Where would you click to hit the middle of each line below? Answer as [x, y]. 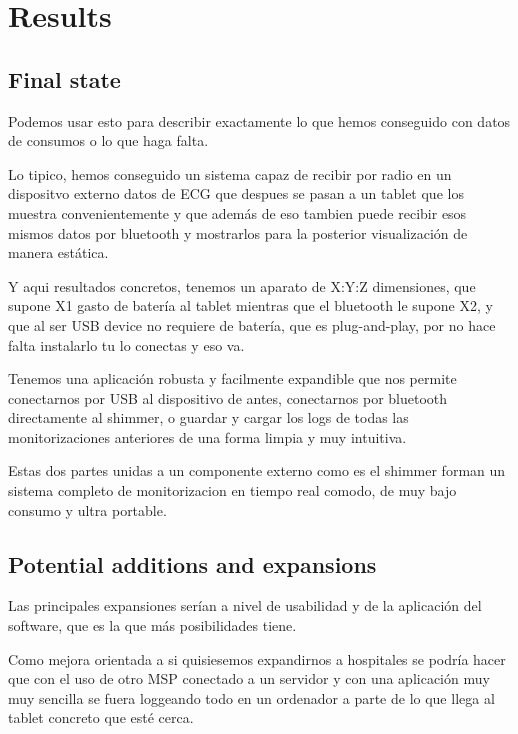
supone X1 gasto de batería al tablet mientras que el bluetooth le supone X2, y [250, 305]
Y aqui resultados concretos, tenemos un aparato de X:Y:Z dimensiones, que [242, 285]
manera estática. [58, 252]
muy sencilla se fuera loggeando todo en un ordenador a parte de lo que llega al [251, 697]
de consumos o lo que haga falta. [108, 140]
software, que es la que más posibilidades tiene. [152, 625]
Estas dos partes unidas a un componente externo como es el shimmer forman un [257, 470]
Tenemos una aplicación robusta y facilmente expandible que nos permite [232, 378]
